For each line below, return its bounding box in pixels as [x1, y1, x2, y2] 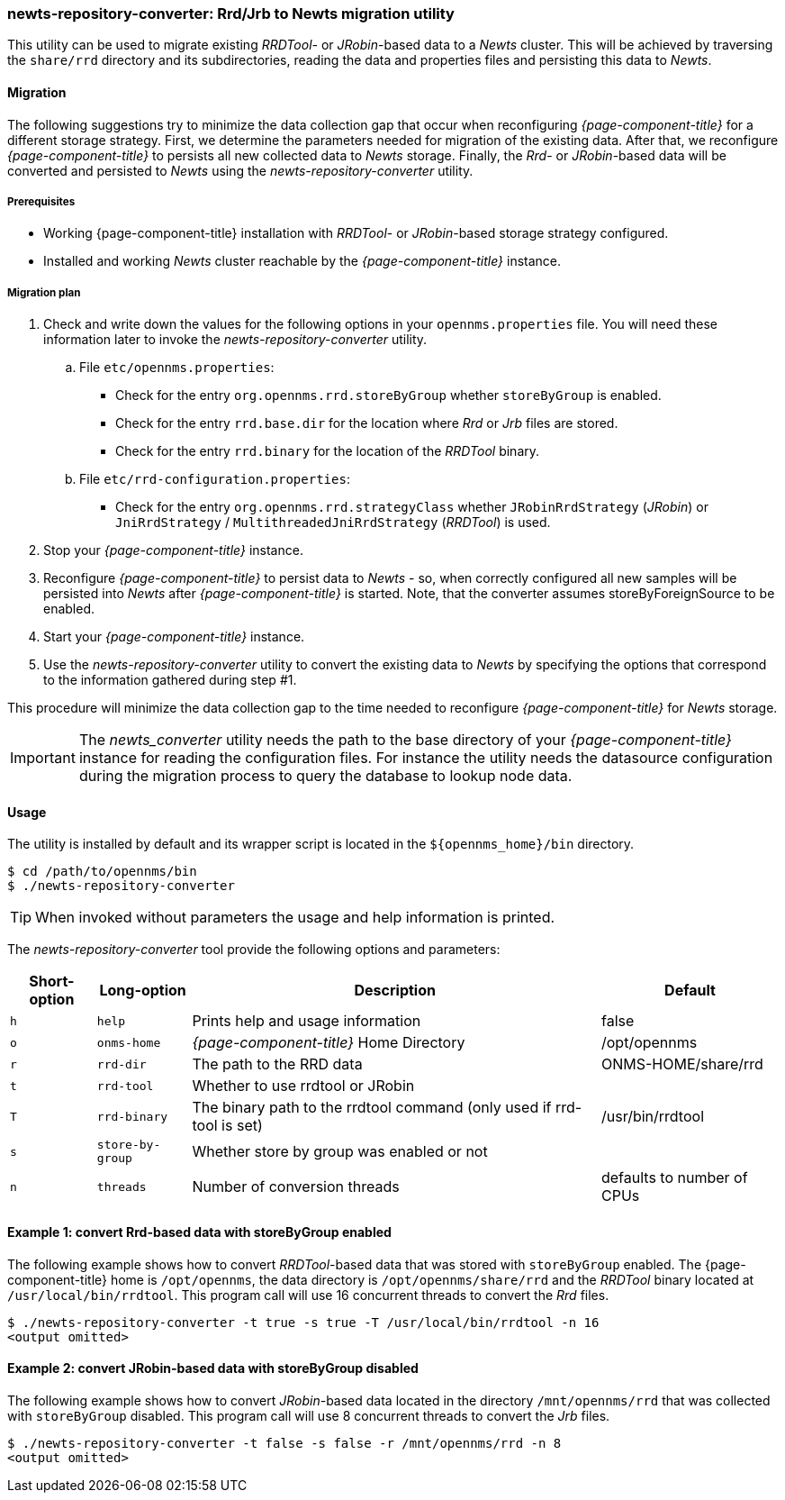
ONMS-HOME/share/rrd [600, 1055, 763, 1074]
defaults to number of [600, 1168, 748, 1187]
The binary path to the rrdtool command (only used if [192, 1098, 552, 1117]
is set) [221, 1116, 263, 1135]
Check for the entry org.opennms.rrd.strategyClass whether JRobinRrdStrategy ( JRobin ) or [115, 499, 708, 515]
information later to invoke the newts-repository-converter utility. [43, 332, 428, 348]
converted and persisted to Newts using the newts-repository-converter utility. [7, 162, 474, 178]
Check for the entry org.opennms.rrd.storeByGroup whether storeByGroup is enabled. [115, 387, 662, 404]
